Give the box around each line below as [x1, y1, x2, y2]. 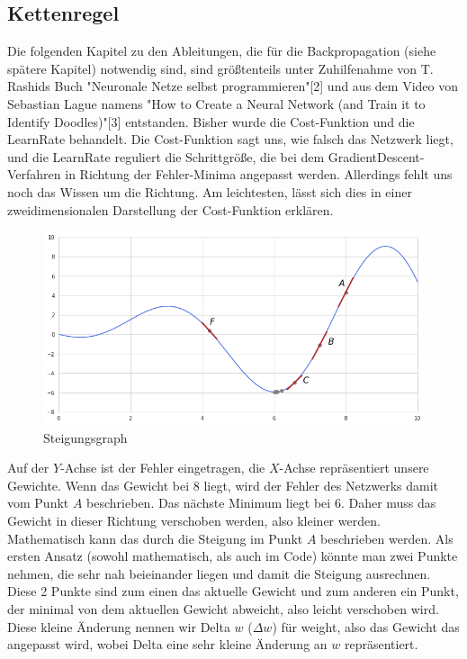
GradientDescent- [328, 147, 425, 166]
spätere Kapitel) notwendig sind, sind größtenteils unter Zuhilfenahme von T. [7, 59, 434, 77]
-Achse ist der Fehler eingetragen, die [60, 458, 265, 477]
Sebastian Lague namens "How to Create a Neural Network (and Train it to [7, 94, 426, 113]
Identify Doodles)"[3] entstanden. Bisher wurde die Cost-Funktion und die [7, 112, 415, 131]
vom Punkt [7, 493, 69, 512]
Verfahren [7, 165, 61, 184]
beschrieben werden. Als [320, 528, 454, 547]
